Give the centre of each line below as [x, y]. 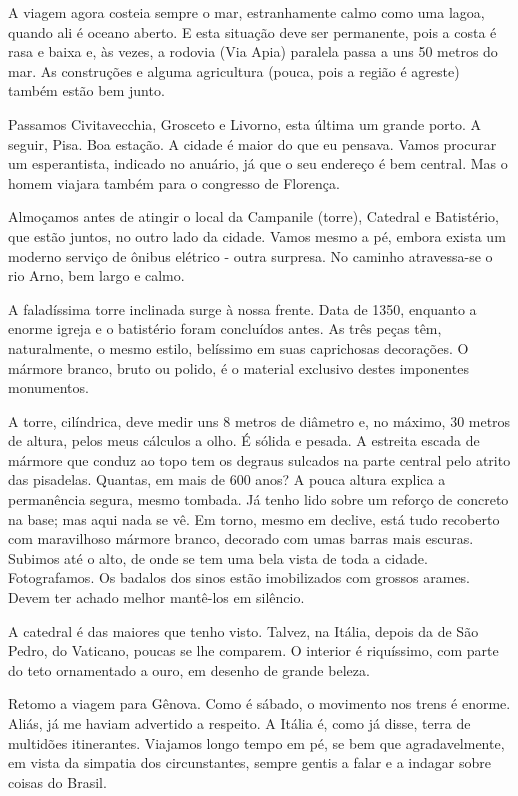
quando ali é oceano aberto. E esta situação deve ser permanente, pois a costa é [252, 31]
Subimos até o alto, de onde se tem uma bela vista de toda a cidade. [218, 557]
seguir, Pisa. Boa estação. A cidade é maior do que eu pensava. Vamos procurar [252, 143]
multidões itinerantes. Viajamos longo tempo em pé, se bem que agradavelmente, [256, 742]
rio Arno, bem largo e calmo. [96, 275]
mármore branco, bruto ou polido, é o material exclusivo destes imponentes [238, 367]
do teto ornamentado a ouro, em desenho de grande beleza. [189, 669]
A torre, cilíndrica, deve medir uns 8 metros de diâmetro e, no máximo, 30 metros [259, 420]
